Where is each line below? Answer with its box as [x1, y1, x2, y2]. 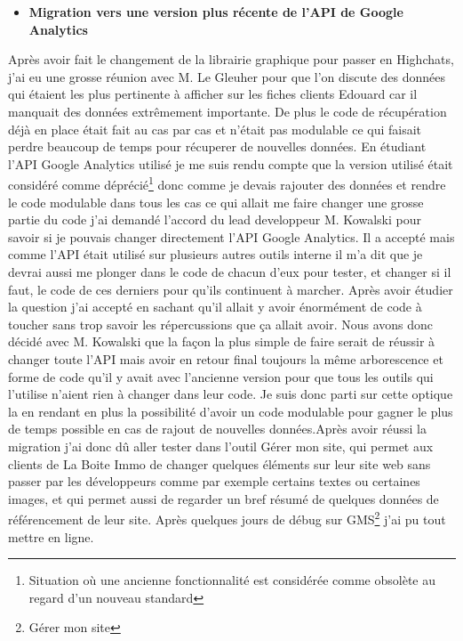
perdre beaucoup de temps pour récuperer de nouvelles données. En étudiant [8, 137, 427, 156]
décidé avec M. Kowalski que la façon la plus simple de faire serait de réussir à [8, 332, 435, 351]
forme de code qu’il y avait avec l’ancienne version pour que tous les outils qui [8, 367, 434, 385]
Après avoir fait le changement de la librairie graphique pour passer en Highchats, [8, 50, 454, 69]
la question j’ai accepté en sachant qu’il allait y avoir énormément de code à [8, 297, 422, 316]
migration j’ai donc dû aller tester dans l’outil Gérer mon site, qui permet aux [8, 436, 434, 455]
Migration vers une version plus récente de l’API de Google [28, 3, 403, 20]
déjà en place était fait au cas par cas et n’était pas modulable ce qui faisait [8, 119, 422, 138]
